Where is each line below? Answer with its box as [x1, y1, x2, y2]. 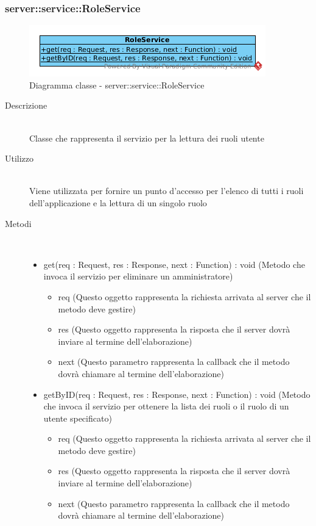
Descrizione [5, 99, 47, 112]
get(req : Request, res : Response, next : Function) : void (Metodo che [43, 258, 305, 270]
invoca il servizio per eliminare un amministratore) [43, 270, 233, 283]
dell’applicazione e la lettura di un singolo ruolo [29, 196, 207, 209]
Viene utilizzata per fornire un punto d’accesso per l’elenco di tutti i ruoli [29, 184, 304, 197]
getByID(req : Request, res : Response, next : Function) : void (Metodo [43, 387, 311, 400]
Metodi [5, 217, 32, 229]
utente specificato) [43, 411, 112, 424]
